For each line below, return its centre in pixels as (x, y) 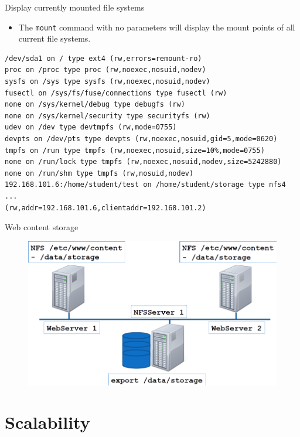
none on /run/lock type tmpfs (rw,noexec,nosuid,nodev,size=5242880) (143, 162)
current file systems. (54, 38)
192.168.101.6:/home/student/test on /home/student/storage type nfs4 (145, 185)
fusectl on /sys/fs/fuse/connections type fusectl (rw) (116, 93)
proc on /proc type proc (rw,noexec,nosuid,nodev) (105, 70)
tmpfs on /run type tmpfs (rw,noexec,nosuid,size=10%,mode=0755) (135, 150)
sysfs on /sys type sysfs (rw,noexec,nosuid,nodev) (108, 82)
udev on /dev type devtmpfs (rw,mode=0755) (91, 127)
